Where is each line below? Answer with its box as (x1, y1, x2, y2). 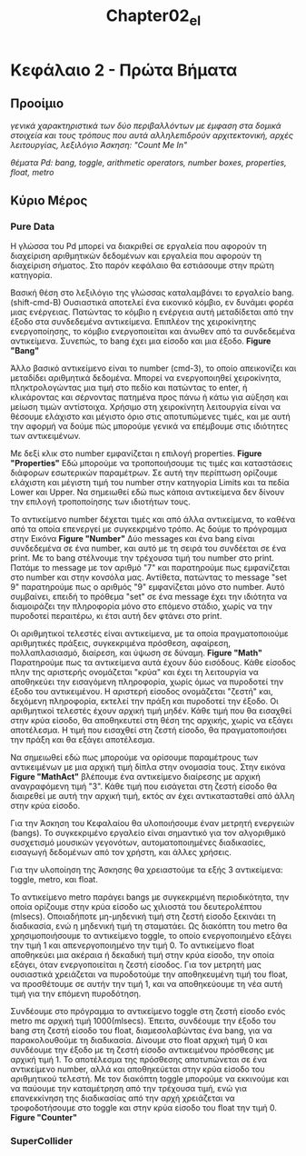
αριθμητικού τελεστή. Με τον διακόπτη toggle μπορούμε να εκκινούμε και (10, 1073, 290, 1084)
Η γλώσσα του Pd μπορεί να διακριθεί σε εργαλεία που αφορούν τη (10, 241, 267, 252)
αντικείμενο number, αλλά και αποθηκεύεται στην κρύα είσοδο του (10, 1064, 266, 1075)
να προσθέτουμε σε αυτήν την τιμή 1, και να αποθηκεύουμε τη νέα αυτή (10, 979, 283, 990)
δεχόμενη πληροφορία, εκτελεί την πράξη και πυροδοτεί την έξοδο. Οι (10, 696, 280, 707)
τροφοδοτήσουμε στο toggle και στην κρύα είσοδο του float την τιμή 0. (10, 1102, 278, 1113)
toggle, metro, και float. (10, 874, 98, 885)
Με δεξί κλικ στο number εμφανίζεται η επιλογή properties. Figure (10, 448, 262, 459)
